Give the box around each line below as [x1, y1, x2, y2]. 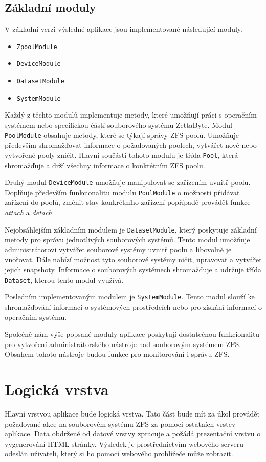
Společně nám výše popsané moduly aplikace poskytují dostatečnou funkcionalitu [5, 329, 260, 339]
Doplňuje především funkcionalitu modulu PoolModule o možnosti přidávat [5, 187, 240, 197]
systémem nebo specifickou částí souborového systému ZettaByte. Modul [5, 120, 232, 130]
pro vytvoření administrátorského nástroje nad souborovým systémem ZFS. [5, 338, 241, 349]
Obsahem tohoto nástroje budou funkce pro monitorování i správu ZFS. [5, 349, 230, 359]
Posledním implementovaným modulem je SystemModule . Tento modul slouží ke [5, 291, 255, 302]
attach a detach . [5, 207, 54, 218]
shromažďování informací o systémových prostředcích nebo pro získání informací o [5, 301, 262, 312]
